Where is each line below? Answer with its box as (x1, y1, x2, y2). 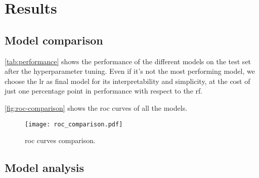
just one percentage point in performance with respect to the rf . (5, 85, 203, 96)
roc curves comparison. (25, 135, 96, 146)
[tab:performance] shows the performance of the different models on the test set (5, 56, 251, 66)
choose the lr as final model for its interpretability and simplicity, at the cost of (5, 75, 250, 86)
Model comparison (5, 32, 103, 48)
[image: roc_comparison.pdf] (25, 120, 123, 128)
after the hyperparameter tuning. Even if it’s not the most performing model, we (5, 66, 255, 76)
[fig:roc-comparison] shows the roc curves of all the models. (5, 102, 188, 113)
